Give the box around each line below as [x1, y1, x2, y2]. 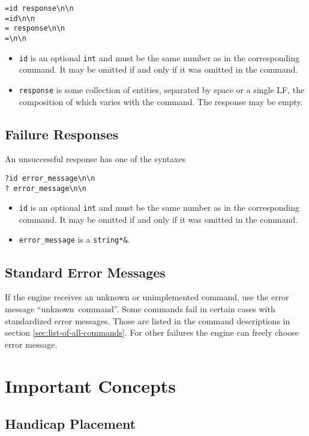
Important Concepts [5, 373, 176, 398]
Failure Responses [5, 124, 119, 143]
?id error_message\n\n [5, 174, 95, 183]
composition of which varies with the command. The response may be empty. [19, 95, 303, 107]
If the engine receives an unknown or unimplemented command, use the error [5, 291, 289, 303]
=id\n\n [5, 14, 35, 23]
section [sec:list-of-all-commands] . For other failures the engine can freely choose [5, 326, 299, 339]
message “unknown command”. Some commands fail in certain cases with [5, 302, 275, 315]
